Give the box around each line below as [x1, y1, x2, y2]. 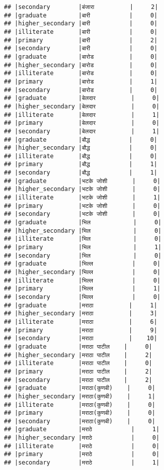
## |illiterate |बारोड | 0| [4, 70, 158, 77]
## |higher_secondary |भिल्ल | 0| [4, 269, 161, 276]
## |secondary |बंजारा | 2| [4, 3, 159, 10]
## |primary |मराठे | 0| [4, 451, 160, 458]
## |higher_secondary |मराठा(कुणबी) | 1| [4, 392, 156, 400]
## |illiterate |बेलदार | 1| [4, 111, 160, 118]
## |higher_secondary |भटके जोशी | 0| [4, 186, 161, 193]
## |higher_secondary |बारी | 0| [4, 20, 158, 27]
